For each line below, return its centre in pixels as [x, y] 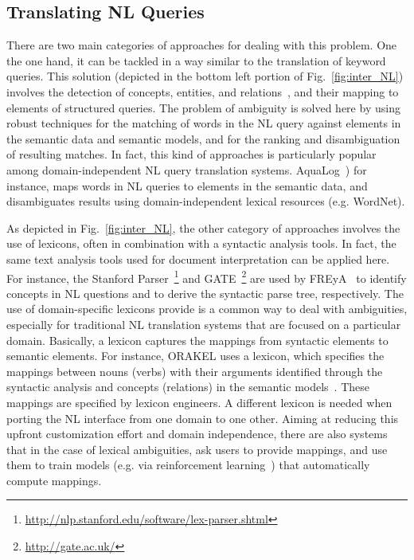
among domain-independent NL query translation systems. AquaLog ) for [187, 169]
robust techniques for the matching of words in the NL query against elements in [204, 123]
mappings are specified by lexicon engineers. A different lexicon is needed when [199, 402]
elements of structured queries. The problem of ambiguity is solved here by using [203, 107]
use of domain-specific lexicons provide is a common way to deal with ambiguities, [207, 309]
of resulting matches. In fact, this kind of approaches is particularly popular [191, 154]
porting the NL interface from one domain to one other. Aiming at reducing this [203, 418]
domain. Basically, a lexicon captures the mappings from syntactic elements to [197, 340]
